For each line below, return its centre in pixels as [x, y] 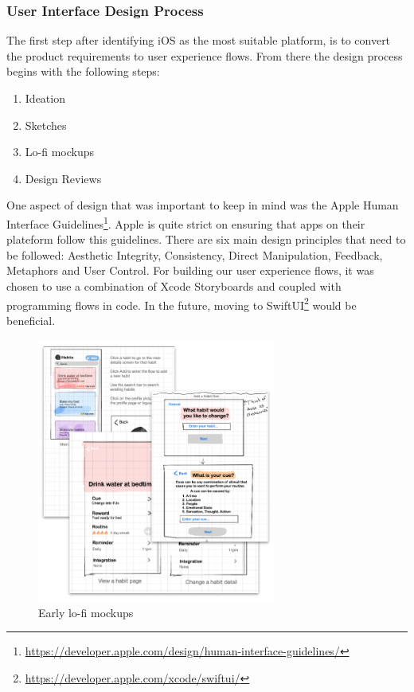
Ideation [45, 98]
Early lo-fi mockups [86, 612]
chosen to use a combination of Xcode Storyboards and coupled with [174, 286]
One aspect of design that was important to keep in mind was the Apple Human [203, 205]
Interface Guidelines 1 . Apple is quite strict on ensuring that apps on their [186, 222]
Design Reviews [63, 178]
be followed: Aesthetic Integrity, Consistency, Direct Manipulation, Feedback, [195, 254]
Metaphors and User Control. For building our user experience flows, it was [190, 270]
